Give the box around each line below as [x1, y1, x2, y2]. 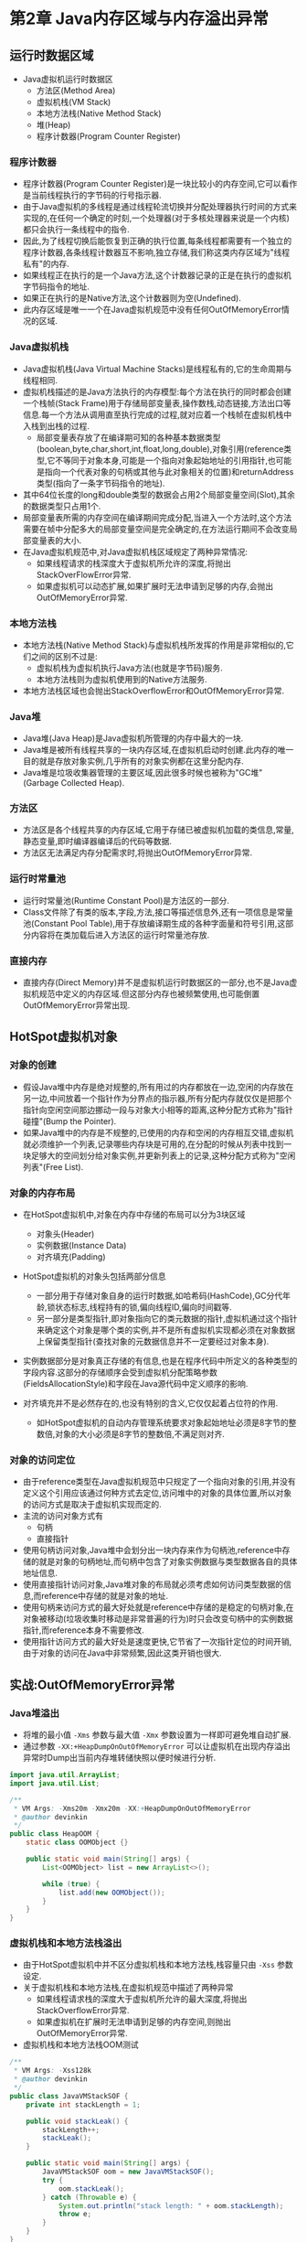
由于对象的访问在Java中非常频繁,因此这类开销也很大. [22, 1647, 222, 1658]
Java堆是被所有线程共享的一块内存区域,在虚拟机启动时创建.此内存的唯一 [22, 745, 294, 756]
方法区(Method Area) [36, 85, 116, 96]
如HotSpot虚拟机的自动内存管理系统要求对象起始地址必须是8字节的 [36, 1417, 290, 1428]
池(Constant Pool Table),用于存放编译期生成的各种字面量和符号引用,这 [22, 917, 286, 928]
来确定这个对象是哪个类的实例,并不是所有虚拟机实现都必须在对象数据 [36, 1325, 295, 1336]
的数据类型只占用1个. [22, 500, 101, 511]
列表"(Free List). [22, 1161, 84, 1172]
